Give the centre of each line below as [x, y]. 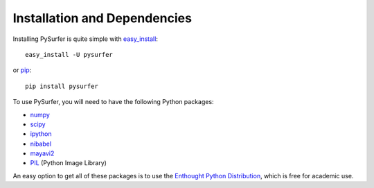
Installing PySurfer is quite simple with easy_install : [86, 39]
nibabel [41, 144]
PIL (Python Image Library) [69, 163]
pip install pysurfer [62, 86]
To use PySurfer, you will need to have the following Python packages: [113, 102]
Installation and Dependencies [102, 18]
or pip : [22, 70]
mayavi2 [42, 153]
